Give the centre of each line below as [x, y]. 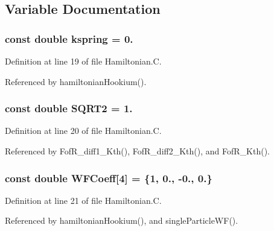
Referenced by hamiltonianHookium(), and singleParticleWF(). [122, 220]
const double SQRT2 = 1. [69, 108]
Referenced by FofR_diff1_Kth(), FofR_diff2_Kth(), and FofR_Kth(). [137, 151]
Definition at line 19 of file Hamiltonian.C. [83, 61]
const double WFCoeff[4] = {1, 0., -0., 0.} [109, 178]
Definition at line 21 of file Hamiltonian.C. [83, 200]
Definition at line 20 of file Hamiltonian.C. [83, 131]
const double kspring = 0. [69, 38]
